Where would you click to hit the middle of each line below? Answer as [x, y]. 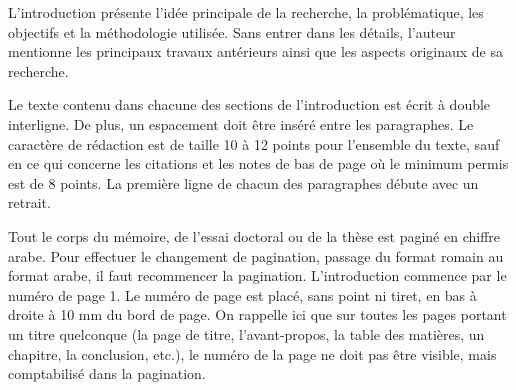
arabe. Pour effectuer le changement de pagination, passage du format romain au [256, 255]
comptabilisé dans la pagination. [107, 373]
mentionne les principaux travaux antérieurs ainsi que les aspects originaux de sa [256, 51]
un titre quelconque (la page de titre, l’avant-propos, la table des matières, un [246, 333]
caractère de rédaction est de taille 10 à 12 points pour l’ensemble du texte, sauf [254, 143]
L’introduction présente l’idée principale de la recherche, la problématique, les [246, 12]
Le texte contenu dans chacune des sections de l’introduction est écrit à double [249, 104]
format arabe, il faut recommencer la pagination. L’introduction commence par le [257, 275]
